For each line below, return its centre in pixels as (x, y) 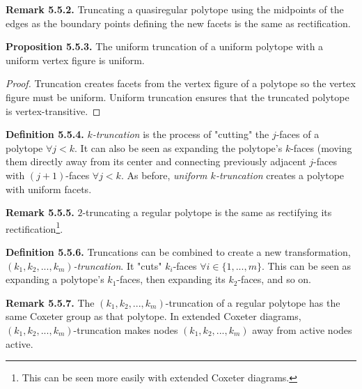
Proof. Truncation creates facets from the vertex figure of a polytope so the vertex (181, 83)
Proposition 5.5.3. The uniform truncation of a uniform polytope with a (165, 46)
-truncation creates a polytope (280, 175)
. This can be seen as (306, 265)
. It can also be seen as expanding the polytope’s (179, 147)
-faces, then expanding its (171, 279)
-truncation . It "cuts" (118, 265)
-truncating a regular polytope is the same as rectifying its (207, 212)
